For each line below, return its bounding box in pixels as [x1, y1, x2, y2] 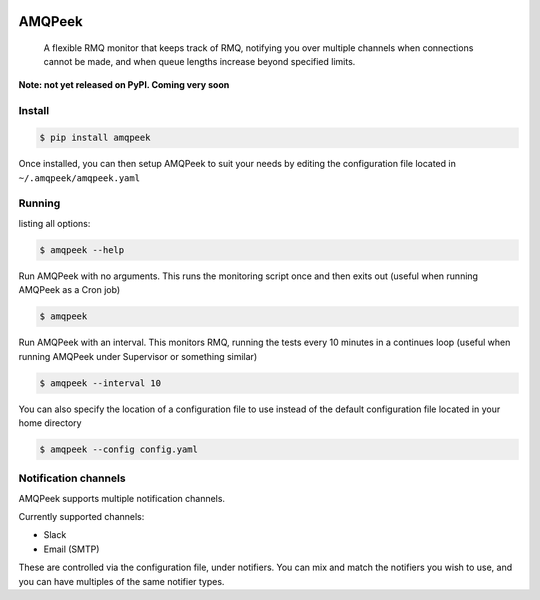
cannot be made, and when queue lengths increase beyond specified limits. [43, 56, 356, 68]
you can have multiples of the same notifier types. [18, 575, 225, 587]
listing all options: [18, 217, 91, 229]
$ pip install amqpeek [39, 132, 151, 144]
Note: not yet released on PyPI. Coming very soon [18, 78, 230, 90]
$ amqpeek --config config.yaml [39, 443, 199, 455]
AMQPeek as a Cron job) [18, 284, 120, 296]
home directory [18, 416, 82, 429]
